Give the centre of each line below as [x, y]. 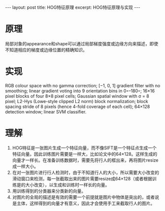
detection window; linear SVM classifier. [46, 111]
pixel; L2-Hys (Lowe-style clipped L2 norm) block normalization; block [77, 101]
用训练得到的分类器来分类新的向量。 [49, 191]
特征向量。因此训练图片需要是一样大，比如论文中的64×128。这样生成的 [85, 154]
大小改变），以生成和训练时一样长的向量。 [67, 185]
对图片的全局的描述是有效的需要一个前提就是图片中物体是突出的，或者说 [85, 197]
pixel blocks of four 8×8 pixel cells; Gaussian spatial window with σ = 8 [77, 96]
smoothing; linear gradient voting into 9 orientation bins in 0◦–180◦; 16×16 [80, 91]
